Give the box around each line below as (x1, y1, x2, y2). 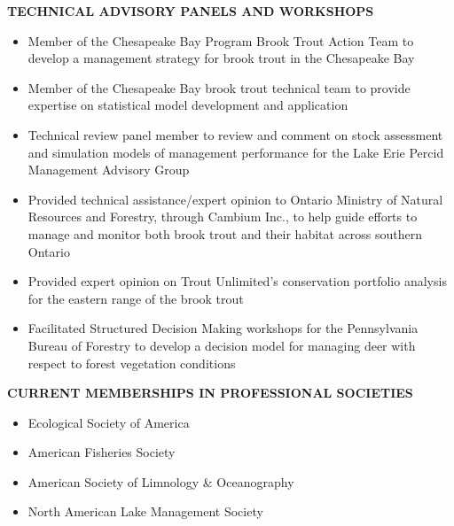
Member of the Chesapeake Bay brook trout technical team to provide (27, 78, 411, 97)
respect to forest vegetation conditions (27, 353, 236, 372)
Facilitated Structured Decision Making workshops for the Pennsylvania (27, 319, 419, 337)
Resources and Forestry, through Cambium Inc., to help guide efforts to (27, 207, 418, 226)
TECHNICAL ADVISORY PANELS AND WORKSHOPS (7, 2, 374, 19)
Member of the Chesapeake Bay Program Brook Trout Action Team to (27, 31, 414, 50)
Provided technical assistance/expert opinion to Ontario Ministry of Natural (27, 190, 443, 208)
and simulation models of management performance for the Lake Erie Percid (27, 143, 444, 161)
